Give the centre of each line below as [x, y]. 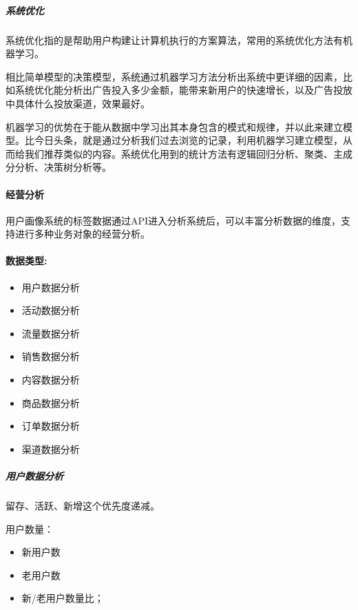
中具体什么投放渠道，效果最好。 [78, 103]
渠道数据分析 [51, 449]
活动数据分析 [51, 310]
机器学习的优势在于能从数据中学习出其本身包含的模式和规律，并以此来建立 [174, 126]
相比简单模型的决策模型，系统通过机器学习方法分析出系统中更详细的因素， [174, 76]
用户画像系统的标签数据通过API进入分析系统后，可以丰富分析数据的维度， [173, 220]
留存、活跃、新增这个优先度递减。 [83, 505]
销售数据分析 [51, 356]
